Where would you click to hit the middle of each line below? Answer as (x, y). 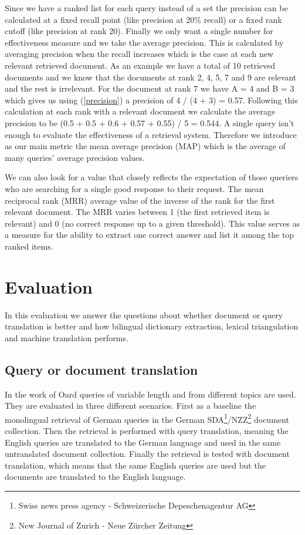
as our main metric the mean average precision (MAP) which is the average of (145, 146)
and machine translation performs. (67, 337)
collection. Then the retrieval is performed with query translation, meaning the (147, 431)
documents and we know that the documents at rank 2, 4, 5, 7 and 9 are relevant (151, 77)
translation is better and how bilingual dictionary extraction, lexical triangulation (152, 326)
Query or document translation (101, 369)
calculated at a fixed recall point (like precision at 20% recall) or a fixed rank (143, 19)
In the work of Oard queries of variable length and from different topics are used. (150, 394)
